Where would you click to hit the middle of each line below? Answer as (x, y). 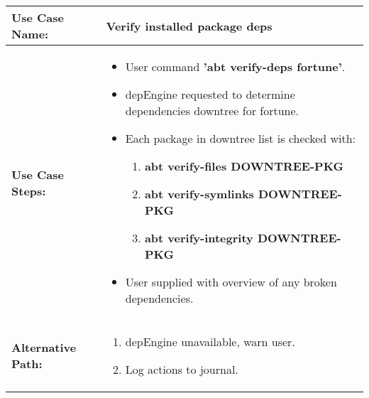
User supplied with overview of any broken (231, 282)
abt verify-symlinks (199, 194)
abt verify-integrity (199, 238)
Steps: (29, 190)
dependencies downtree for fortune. (212, 111)
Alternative (44, 347)
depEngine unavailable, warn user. (210, 341)
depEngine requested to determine (210, 94)
